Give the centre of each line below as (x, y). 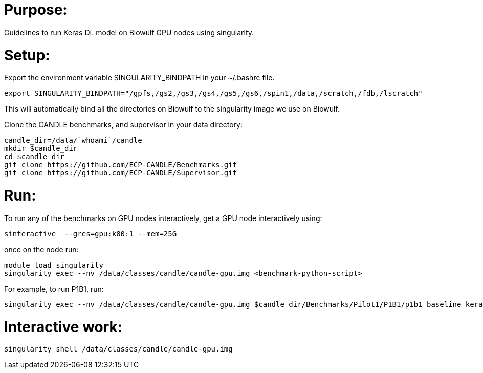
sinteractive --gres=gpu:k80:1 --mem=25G (91, 234)
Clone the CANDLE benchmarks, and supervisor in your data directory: (123, 125)
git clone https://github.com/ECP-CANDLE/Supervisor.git (121, 173)
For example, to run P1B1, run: (54, 289)
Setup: (27, 55)
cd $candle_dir (35, 157)
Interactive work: (63, 327)
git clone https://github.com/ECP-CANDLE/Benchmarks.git (121, 165)
